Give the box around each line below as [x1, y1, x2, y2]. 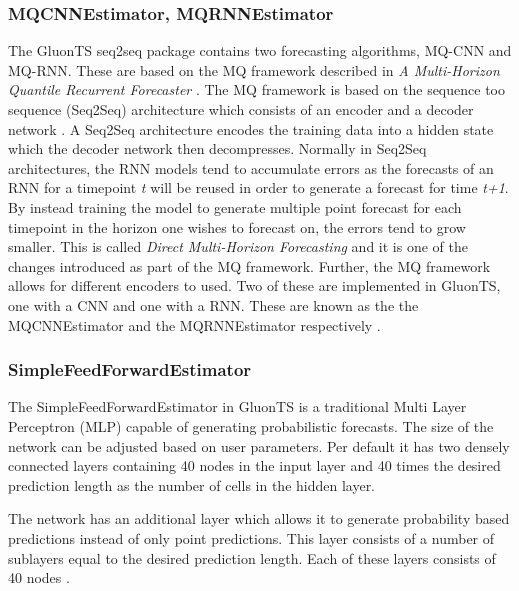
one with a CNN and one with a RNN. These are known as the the [8, 294, 419, 315]
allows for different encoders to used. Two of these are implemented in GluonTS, [8, 275, 501, 296]
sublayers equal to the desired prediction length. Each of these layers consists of [8, 547, 496, 568]
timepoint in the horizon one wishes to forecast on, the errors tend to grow [8, 216, 466, 237]
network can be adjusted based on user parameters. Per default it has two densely [8, 435, 510, 456]
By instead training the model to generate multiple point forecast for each [8, 196, 462, 217]
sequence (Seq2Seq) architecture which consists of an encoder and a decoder [8, 99, 474, 119]
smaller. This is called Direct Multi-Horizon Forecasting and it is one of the [8, 236, 468, 257]
